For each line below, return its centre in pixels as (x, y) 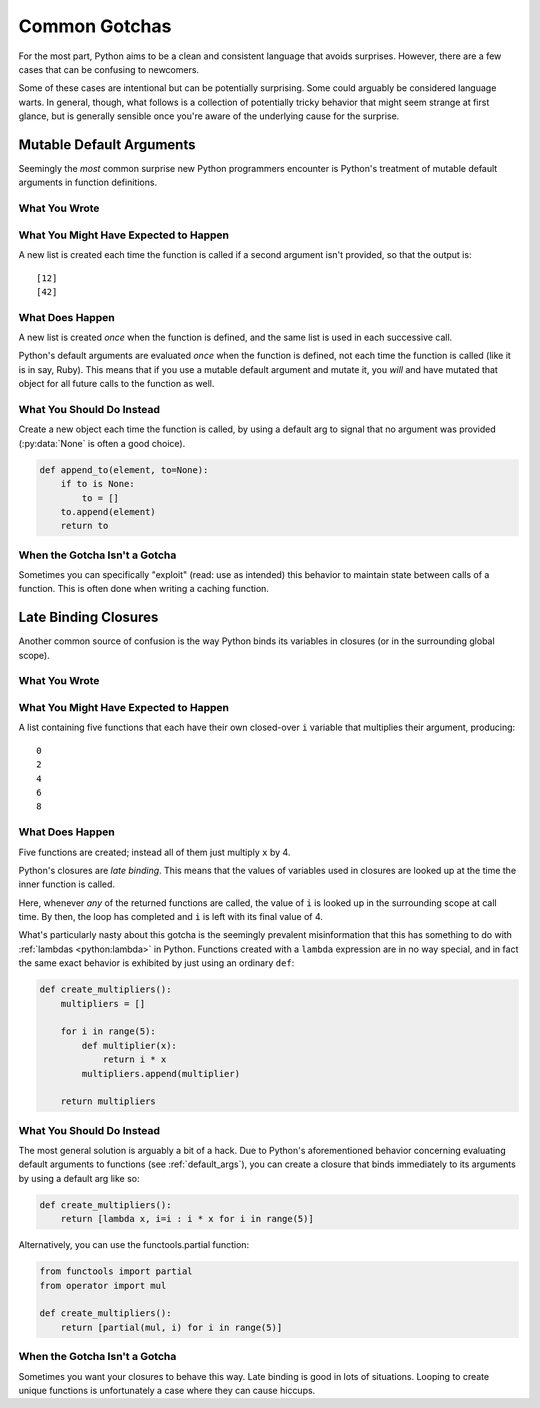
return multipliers (108, 1101)
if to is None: (97, 484)
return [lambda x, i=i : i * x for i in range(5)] (187, 1219)
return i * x (134, 1059)
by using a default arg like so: (79, 1178)
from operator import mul (103, 1285)
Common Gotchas (95, 26)
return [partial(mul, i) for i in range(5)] (171, 1327)
